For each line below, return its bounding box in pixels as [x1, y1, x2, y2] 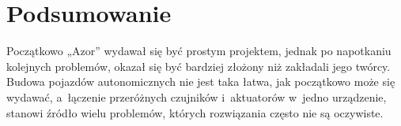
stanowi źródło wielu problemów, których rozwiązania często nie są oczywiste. [6, 104, 384, 120]
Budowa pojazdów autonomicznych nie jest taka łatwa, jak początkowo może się [6, 73, 395, 90]
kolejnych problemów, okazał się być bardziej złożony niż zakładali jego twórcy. [6, 57, 391, 74]
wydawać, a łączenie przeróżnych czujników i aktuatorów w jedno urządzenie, [6, 88, 387, 105]
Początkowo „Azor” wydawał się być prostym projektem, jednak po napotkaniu [6, 43, 392, 59]
